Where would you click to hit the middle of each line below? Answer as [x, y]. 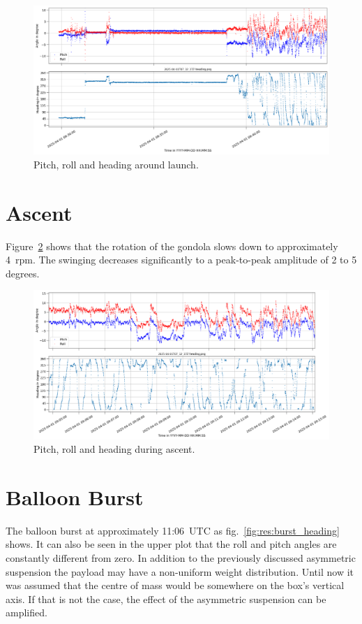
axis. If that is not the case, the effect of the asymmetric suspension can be [166, 598]
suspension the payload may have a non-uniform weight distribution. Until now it [180, 571]
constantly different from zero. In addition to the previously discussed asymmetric [181, 558]
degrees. [23, 273]
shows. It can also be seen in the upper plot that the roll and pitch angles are [171, 544]
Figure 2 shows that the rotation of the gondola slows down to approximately [172, 246]
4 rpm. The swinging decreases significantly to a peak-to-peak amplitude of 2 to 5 [181, 260]
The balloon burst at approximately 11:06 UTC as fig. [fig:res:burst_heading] [173, 530]
